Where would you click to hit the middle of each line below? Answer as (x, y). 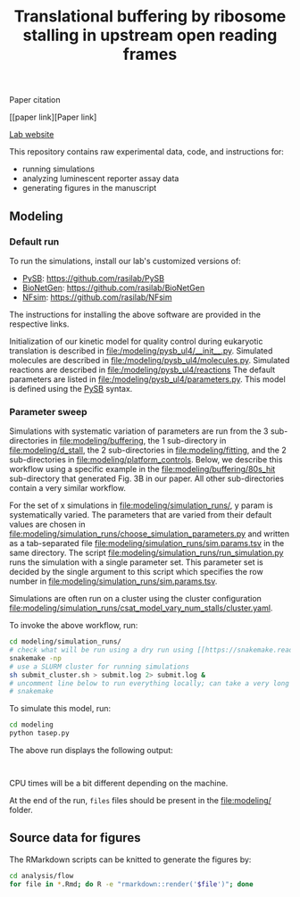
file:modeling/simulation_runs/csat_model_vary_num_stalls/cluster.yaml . (141, 608)
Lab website (32, 135)
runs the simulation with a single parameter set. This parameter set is (136, 562)
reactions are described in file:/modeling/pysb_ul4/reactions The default (142, 370)
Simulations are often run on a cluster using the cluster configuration (135, 599)
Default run (34, 241)
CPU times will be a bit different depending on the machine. (119, 784)
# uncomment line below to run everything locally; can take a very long (150, 683)
